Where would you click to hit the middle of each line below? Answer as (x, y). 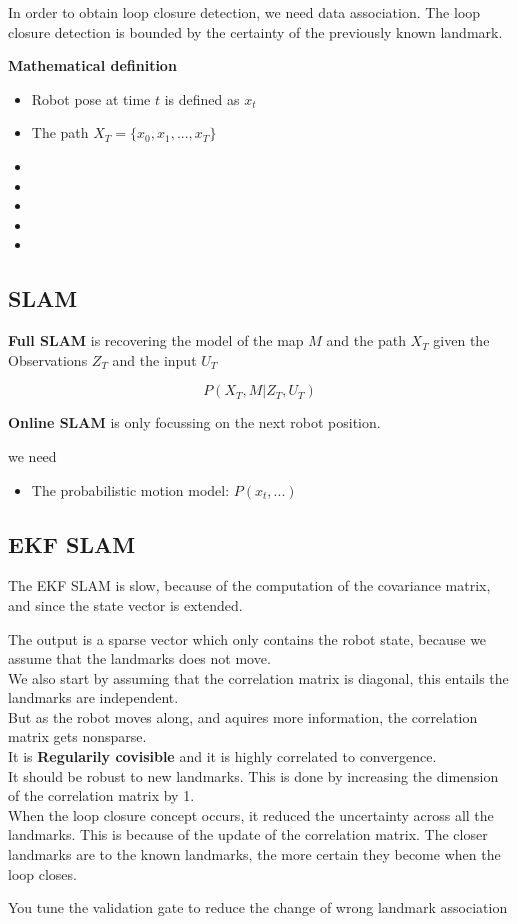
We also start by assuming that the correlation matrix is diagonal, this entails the (258, 677)
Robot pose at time (91, 98)
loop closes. (42, 873)
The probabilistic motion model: (130, 489)
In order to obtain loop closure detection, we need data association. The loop (244, 12)
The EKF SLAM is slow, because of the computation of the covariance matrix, (249, 585)
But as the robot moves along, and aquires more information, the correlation (243, 716)
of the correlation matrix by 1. (101, 795)
